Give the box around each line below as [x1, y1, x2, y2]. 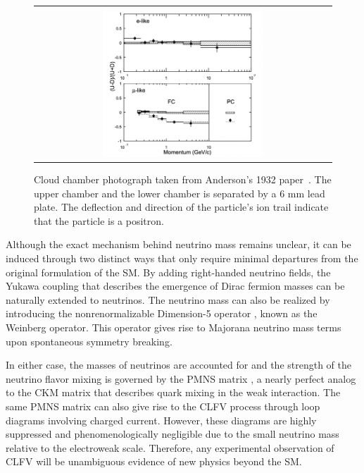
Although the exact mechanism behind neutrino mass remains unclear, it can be [6, 237, 351, 252]
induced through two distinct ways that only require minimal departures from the [6, 251, 358, 266]
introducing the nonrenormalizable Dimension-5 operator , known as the [6, 306, 318, 321]
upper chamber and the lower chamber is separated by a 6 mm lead [34, 185, 325, 200]
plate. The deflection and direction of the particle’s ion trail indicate [34, 199, 329, 214]
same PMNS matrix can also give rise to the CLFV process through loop [6, 398, 320, 413]
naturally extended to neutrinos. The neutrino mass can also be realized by [6, 292, 330, 307]
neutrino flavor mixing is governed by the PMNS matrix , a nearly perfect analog [6, 371, 356, 386]
